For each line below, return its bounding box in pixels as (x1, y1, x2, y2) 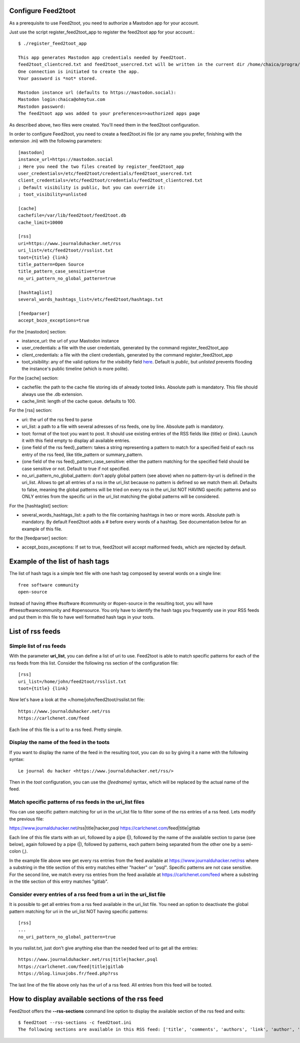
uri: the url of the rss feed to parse (21, 416, 92, 422)
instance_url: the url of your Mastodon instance (21, 337, 119, 343)
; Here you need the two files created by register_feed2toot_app (18, 163, 184, 169)
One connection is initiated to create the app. (18, 68, 139, 74)
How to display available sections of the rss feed (9, 995, 163, 1003)
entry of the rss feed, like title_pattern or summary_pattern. (21, 451, 143, 457)
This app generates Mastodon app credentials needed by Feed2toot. (18, 55, 187, 60)
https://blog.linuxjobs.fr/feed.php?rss (18, 970, 118, 976)
